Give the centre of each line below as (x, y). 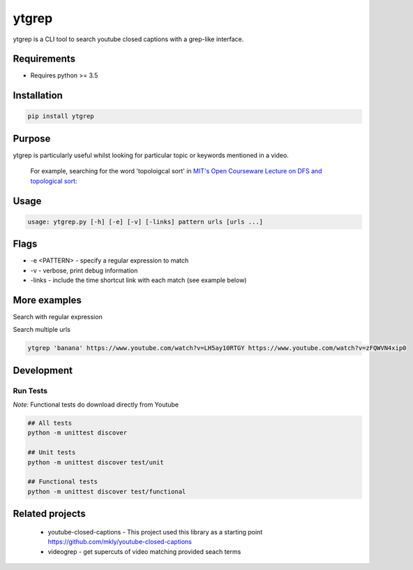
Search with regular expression (58, 316)
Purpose (32, 139)
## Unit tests (52, 453)
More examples (47, 300)
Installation (38, 95)
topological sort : (54, 181)
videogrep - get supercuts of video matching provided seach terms (144, 551)
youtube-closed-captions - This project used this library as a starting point (155, 532)
